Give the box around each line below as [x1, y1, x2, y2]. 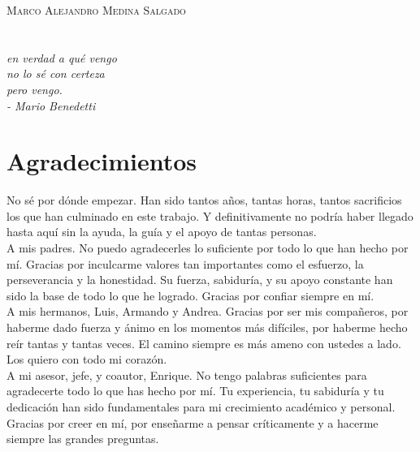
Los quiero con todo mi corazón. [6, 351, 167, 368]
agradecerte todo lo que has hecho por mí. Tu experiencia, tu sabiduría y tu [6, 382, 384, 399]
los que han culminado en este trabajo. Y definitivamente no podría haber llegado [6, 207, 414, 224]
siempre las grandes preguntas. [6, 430, 159, 447]
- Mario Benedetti [6, 97, 96, 114]
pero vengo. [6, 80, 63, 97]
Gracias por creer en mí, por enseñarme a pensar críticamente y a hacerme [6, 414, 379, 431]
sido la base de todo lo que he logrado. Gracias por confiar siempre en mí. [6, 286, 375, 303]
